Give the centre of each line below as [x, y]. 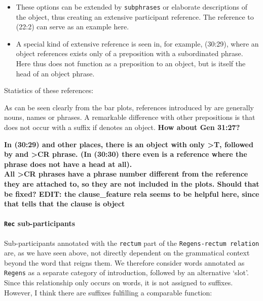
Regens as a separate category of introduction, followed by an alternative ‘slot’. [126, 272]
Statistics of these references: [49, 90]
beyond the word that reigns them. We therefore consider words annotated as [124, 262]
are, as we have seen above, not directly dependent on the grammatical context [127, 253]
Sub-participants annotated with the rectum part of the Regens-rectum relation [132, 243]
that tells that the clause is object [65, 204]
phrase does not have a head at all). [68, 164]
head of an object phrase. [55, 73]
